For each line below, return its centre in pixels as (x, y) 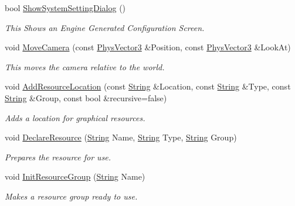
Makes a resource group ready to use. (71, 196)
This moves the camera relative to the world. (85, 66)
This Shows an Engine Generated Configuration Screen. (105, 27)
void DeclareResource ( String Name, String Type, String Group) (121, 137)
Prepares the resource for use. (58, 157)
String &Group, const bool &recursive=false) (86, 97)
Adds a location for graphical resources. (75, 117)
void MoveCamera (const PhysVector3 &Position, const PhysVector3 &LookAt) (148, 47)
